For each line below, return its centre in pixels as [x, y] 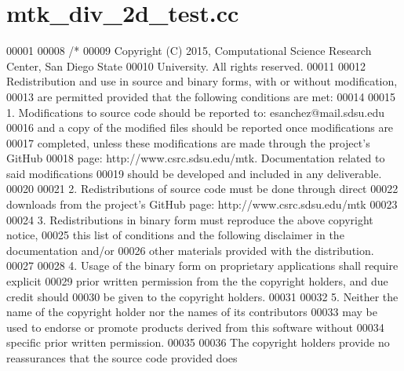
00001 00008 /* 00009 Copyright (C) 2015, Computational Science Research [189, 51]
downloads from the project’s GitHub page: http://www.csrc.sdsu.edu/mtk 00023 [202, 204]
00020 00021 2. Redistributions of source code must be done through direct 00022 [202, 189]
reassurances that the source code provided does [122, 358]
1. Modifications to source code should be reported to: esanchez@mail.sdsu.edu [196, 112]
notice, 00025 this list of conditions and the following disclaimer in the [175, 235]
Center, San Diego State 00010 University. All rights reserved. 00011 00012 [186, 65]
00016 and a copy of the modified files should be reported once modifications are [200, 127]
